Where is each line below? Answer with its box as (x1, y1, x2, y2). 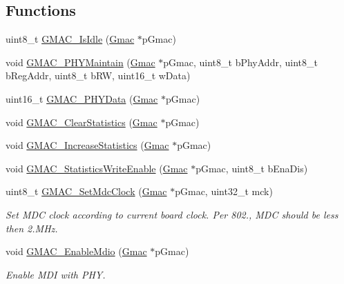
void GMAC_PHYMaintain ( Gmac (6, 54, 155, 69)
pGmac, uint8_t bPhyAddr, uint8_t (163, 54, 318, 69)
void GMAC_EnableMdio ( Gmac (6, 244, 147, 258)
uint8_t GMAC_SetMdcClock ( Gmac (6, 184, 167, 199)
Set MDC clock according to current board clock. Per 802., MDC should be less (6, 207, 338, 221)
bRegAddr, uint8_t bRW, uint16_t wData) (6, 68, 191, 83)
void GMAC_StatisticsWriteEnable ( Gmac (6, 161, 188, 175)
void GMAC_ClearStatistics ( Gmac (6, 114, 157, 129)
